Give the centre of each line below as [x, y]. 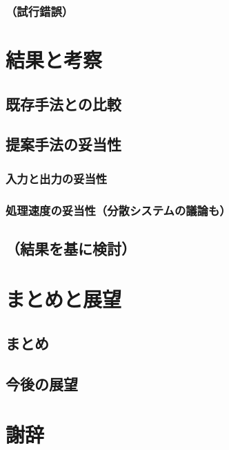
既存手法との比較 [63, 103]
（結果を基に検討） [71, 248]
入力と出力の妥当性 [57, 178]
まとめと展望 [64, 299]
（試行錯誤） [40, 11]
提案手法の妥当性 [63, 144]
